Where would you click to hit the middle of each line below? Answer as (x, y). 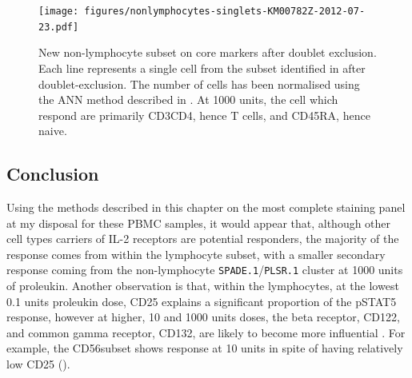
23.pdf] (59, 27)
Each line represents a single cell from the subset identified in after (202, 68)
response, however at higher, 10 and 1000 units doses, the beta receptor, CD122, (203, 317)
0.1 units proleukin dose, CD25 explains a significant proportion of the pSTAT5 (202, 301)
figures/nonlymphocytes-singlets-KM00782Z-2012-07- (225, 11)
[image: (59, 11)
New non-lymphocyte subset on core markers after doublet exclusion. (208, 52)
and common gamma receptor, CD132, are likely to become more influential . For (206, 332)
